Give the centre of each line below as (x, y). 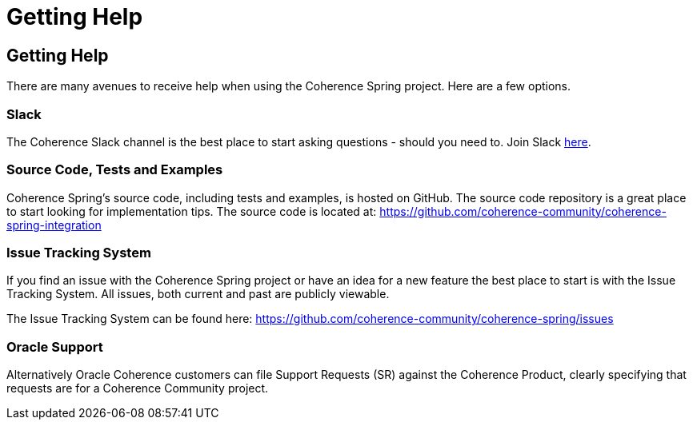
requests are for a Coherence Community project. (138, 388)
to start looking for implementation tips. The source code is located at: (192, 211)
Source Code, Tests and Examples (115, 170)
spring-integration (54, 225)
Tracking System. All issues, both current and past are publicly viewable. (198, 294)
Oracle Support (55, 346)
